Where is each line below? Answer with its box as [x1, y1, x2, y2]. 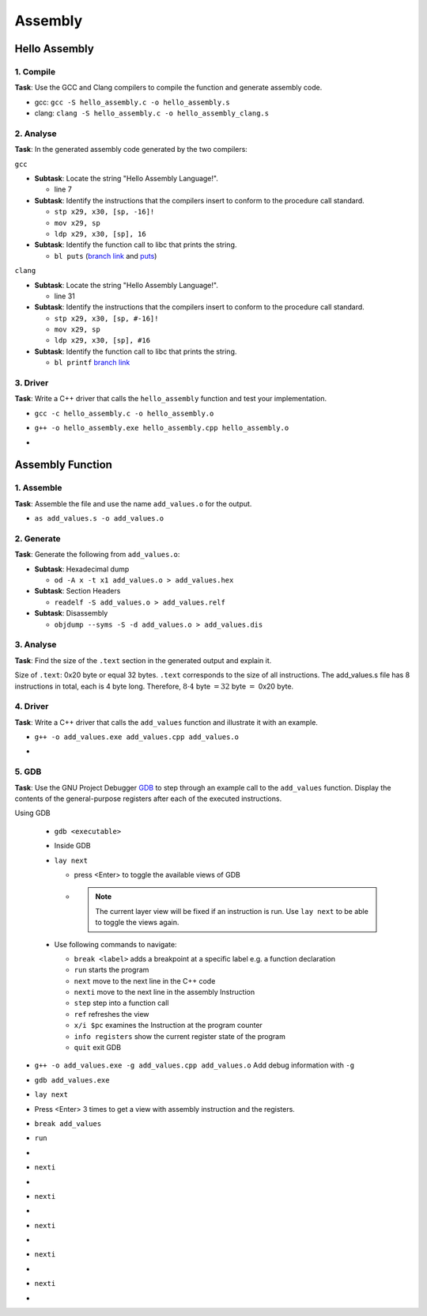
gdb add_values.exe [34, 1075, 110, 1084]
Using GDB [14, 808, 51, 818]
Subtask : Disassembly [34, 609, 108, 618]
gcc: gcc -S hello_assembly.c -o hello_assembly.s [34, 97, 231, 107]
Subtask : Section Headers [34, 586, 121, 596]
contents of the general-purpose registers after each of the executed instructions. [14, 794, 282, 803]
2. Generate [14, 533, 61, 544]
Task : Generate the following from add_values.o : [14, 550, 180, 559]
